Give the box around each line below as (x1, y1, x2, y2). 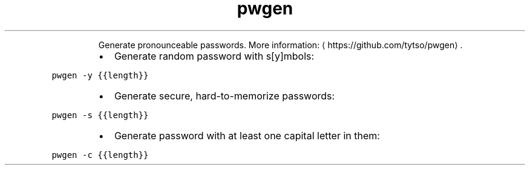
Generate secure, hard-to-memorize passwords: (114, 89, 335, 102)
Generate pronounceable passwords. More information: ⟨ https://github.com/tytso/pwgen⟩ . (98, 39, 463, 50)
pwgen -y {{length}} (51, 70, 149, 80)
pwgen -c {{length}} (51, 150, 149, 160)
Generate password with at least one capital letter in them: (114, 129, 380, 142)
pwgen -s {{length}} (51, 110, 149, 120)
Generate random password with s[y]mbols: (114, 49, 315, 62)
